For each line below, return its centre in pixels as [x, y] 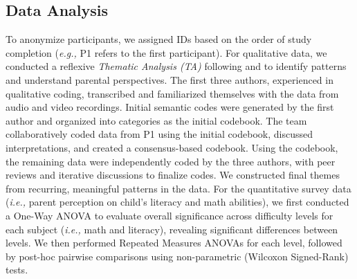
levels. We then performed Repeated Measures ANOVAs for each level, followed [174, 243]
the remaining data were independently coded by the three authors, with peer [171, 161]
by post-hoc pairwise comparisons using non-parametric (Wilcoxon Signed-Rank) [177, 256]
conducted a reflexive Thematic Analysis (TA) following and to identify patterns [176, 66]
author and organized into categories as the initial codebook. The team [156, 120]
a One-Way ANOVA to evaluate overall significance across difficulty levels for [170, 215]
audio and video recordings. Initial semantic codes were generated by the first [170, 107]
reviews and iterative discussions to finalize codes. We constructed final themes [173, 175]
